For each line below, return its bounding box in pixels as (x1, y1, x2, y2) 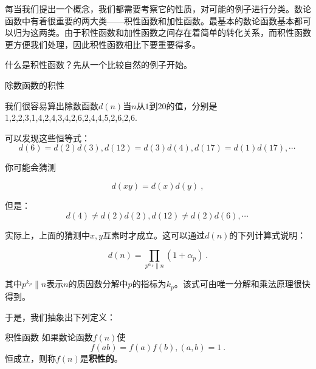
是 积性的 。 (80, 351, 123, 364)
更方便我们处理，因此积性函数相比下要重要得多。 (5, 38, 201, 50)
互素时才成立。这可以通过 (103, 228, 205, 241)
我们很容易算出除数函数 (5, 99, 98, 112)
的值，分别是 (166, 99, 218, 112)
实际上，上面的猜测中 (5, 228, 90, 241)
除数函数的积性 (5, 78, 64, 91)
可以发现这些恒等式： (5, 131, 90, 144)
